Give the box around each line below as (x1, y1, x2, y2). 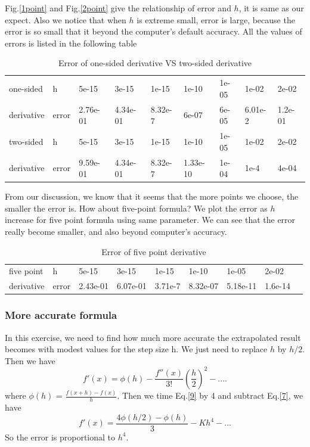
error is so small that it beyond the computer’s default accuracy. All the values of (5, 25, 302, 38)
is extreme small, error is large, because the (137, 13, 295, 26)
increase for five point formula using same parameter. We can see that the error (5, 213, 296, 226)
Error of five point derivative (101, 245, 206, 257)
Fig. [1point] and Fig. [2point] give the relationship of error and (5, 2, 231, 14)
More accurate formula (5, 308, 117, 322)
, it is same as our (238, 2, 304, 14)
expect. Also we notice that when (5, 13, 126, 26)
